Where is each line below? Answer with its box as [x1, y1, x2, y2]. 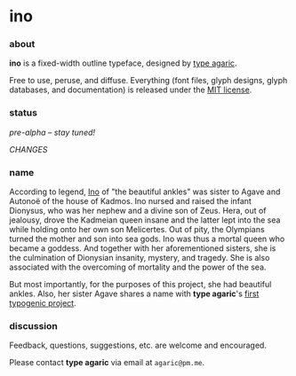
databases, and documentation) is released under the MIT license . [9, 84, 252, 95]
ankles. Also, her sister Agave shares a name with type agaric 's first [9, 288, 260, 299]
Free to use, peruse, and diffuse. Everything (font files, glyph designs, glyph [9, 75, 288, 86]
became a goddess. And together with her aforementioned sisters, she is [9, 243, 276, 254]
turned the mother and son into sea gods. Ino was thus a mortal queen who [9, 233, 285, 245]
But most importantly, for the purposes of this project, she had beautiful [9, 279, 272, 290]
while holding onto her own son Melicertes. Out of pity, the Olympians [9, 224, 265, 235]
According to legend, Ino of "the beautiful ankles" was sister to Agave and [9, 186, 281, 197]
